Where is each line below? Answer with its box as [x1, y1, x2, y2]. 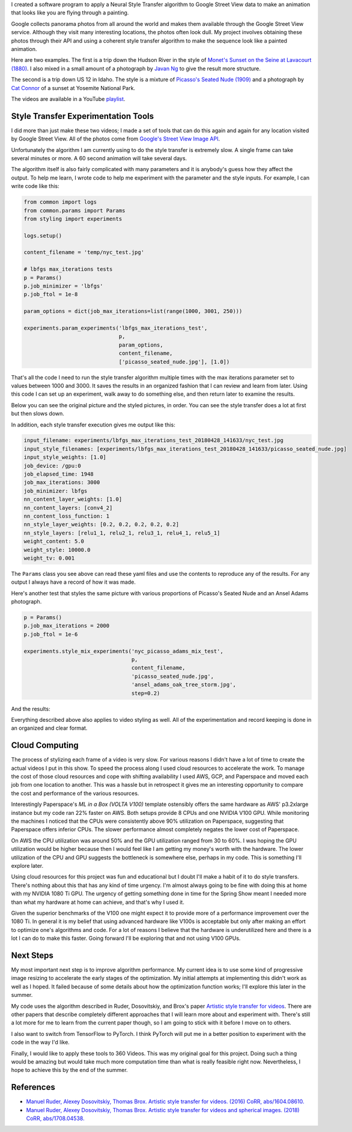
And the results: [11, 705, 50, 712]
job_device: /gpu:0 [23, 462, 81, 469]
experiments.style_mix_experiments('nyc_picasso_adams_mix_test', [23, 647, 223, 655]
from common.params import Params [23, 207, 126, 214]
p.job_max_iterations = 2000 [23, 622, 110, 629]
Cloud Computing [11, 740, 79, 751]
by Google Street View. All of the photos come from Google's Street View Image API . [11, 135, 220, 142]
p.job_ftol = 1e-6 [23, 631, 78, 638]
